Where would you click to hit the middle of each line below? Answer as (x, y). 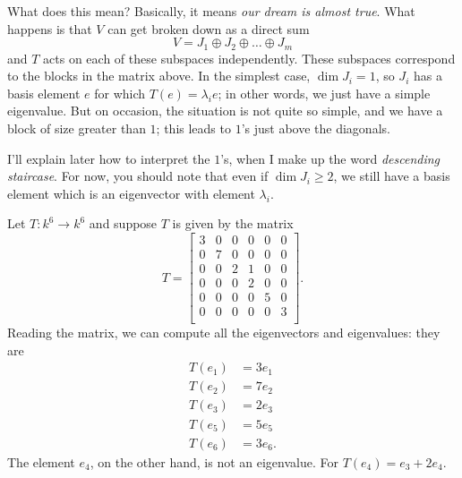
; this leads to (193, 128)
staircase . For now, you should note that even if (138, 176)
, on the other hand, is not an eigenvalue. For (214, 461)
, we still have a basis (392, 176)
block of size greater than (77, 128)
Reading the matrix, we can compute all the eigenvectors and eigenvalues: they (224, 333)
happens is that (50, 28)
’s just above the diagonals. (316, 128)
